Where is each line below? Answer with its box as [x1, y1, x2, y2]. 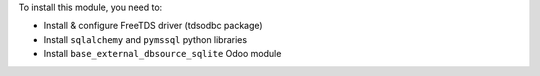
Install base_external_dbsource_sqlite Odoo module [43, 48, 282, 60]
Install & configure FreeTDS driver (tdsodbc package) [43, 20, 264, 32]
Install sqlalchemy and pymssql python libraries [43, 33, 248, 45]
